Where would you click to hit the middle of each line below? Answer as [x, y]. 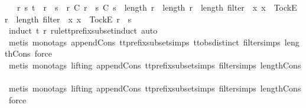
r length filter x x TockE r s [68, 19]
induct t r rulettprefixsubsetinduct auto [83, 30]
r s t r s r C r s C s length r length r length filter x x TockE [157, 7]
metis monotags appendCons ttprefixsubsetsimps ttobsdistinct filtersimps [144, 42]
